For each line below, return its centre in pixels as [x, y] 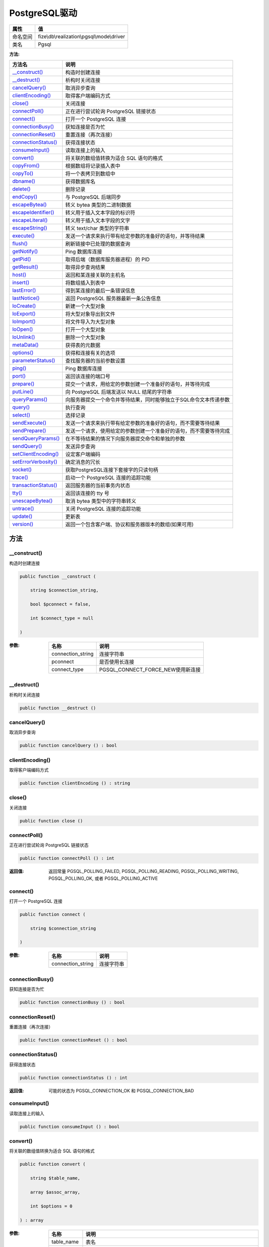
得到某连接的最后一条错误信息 [100, 290]
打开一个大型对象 [85, 329]
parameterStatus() [34, 360]
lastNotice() [26, 298]
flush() [20, 243]
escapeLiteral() [30, 220]
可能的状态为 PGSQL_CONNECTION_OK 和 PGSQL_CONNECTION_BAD [121, 1090]
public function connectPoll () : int [67, 858]
